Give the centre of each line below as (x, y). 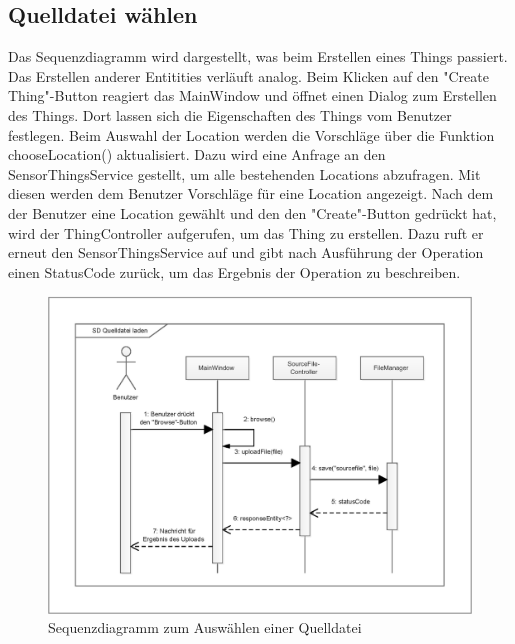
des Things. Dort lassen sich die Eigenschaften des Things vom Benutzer (230, 114)
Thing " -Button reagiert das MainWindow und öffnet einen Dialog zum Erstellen (252, 95)
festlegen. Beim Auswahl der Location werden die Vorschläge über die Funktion (251, 134)
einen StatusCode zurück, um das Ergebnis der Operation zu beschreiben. (234, 271)
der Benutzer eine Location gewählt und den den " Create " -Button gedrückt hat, (252, 212)
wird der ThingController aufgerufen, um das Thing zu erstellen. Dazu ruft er (246, 232)
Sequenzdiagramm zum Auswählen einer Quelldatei (205, 627)
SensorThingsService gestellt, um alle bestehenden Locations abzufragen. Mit (244, 173)
